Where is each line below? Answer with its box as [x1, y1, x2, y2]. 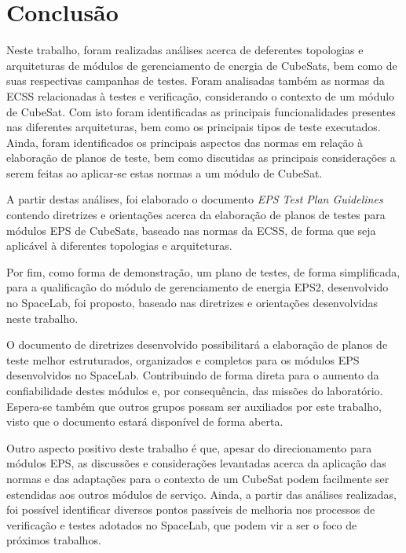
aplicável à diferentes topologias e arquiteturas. [6, 237, 232, 254]
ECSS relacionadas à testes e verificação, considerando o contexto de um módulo [6, 87, 395, 104]
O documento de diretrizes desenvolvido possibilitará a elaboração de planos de [6, 336, 388, 353]
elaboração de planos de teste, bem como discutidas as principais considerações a [6, 149, 396, 166]
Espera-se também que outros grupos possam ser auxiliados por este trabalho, [6, 397, 382, 414]
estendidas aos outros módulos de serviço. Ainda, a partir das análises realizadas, [6, 485, 397, 502]
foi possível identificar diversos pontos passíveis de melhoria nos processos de [6, 501, 375, 518]
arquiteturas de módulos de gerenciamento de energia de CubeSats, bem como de [6, 57, 397, 73]
